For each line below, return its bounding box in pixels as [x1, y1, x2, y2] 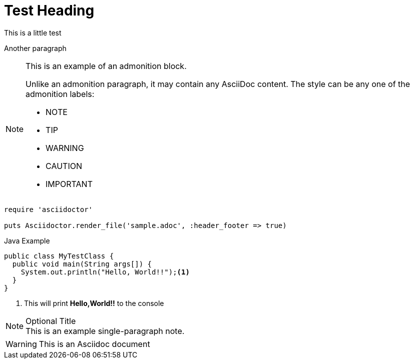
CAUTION [46, 160, 82, 171]
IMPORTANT [46, 178, 93, 189]
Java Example [4, 236, 50, 245]
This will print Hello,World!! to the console [24, 298, 164, 307]
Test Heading [4, 2, 95, 19]
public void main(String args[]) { [12, 259, 152, 268]
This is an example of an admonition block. [26, 60, 187, 71]
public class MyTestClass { [4, 251, 114, 260]
